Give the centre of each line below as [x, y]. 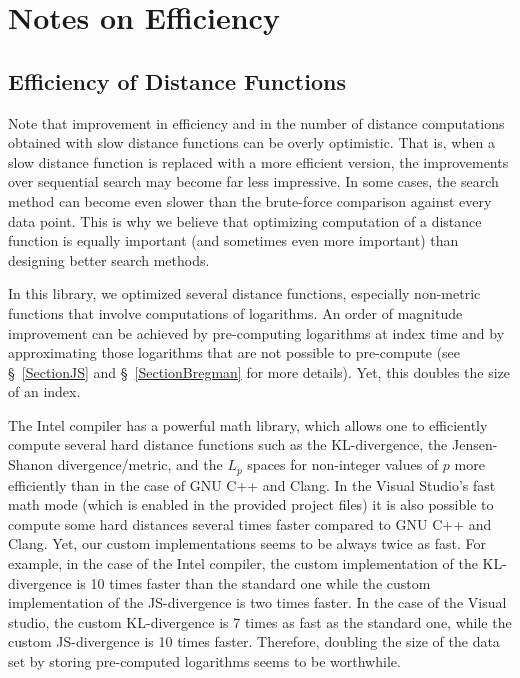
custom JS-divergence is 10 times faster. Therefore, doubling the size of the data [254, 641]
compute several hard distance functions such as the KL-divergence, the [228, 444]
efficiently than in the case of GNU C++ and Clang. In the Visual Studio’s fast [252, 484]
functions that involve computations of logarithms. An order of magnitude [235, 312]
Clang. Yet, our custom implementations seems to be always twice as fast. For [247, 543]
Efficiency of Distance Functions [177, 80]
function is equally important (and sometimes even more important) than [233, 240]
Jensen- [474, 444]
